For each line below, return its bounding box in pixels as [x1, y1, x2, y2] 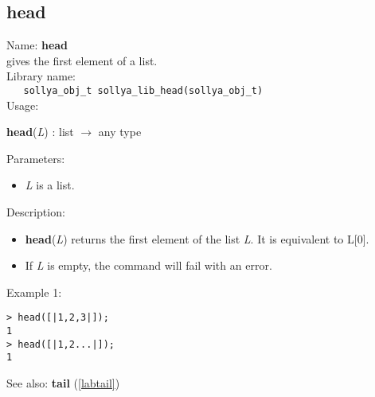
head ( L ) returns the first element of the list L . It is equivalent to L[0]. [25, 230, 369, 247]
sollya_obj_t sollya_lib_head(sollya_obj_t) [23, 84, 264, 96]
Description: [6, 204, 65, 220]
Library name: [6, 68, 76, 84]
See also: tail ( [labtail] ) [6, 375, 120, 391]
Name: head [6, 37, 68, 53]
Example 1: [6, 283, 62, 300]
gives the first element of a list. [6, 52, 158, 68]
